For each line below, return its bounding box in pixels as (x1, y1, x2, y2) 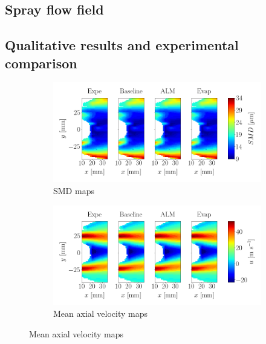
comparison (5, 53, 77, 72)
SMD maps (53, 184, 94, 197)
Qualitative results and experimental (5, 36, 239, 54)
